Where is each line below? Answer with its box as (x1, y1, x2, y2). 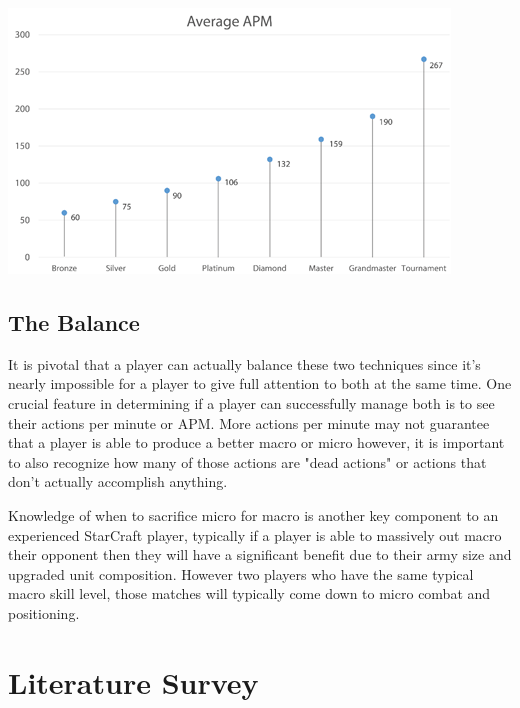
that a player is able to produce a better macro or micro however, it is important (8, 432, 505, 453)
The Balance (8, 306, 140, 337)
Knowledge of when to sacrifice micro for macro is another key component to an (8, 504, 499, 525)
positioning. (8, 602, 80, 623)
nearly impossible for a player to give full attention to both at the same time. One (8, 373, 512, 394)
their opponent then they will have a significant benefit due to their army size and (8, 544, 512, 565)
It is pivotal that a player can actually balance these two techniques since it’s (8, 353, 481, 374)
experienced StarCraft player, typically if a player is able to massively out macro (8, 524, 502, 545)
